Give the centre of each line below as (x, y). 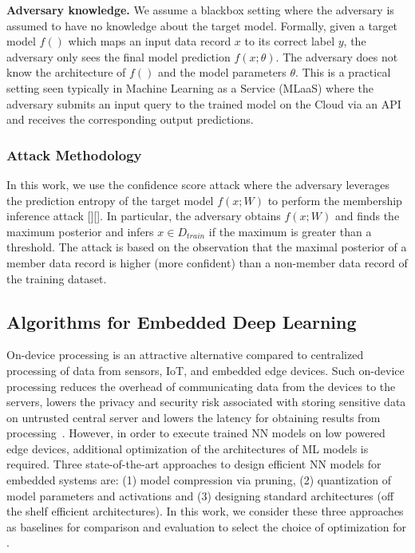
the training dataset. (57, 278)
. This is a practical (343, 72)
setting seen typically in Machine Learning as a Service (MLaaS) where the (190, 87)
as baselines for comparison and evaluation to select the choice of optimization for (206, 526)
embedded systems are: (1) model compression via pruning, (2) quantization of (199, 480)
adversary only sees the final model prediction (119, 56)
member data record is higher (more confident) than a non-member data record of (207, 262)
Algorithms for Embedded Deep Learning (182, 321)
